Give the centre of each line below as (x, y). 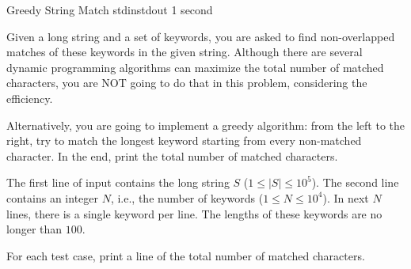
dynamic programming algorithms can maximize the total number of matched (195, 67)
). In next (346, 197)
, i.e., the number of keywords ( (187, 197)
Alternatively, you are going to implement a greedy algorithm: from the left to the (206, 125)
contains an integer (53, 197)
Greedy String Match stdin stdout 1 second (110, 9)
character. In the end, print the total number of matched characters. (172, 155)
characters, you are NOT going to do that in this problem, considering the (187, 83)
